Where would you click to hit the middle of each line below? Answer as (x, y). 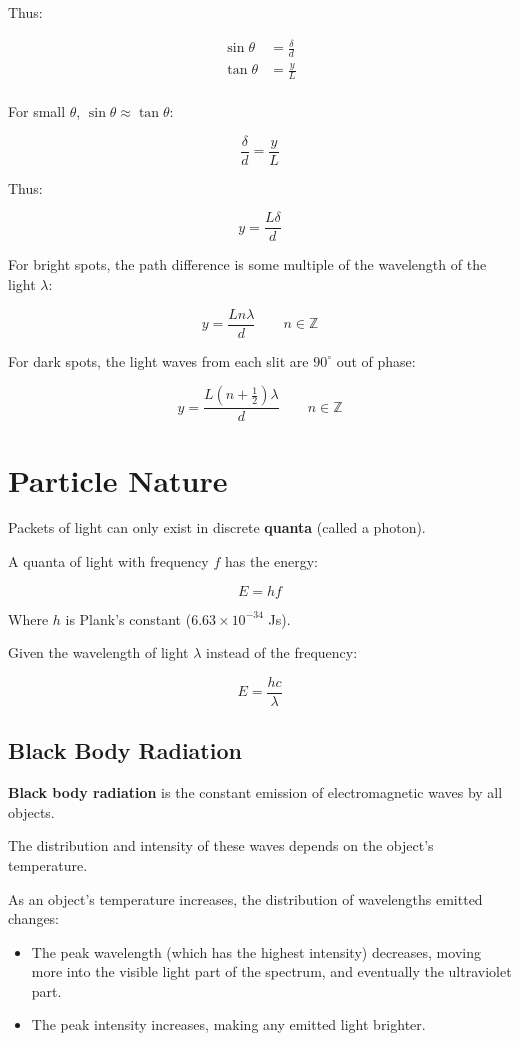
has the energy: (271, 561)
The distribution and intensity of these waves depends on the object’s (221, 845)
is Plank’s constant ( (128, 618)
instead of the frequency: (282, 652)
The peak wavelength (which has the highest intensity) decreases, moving (256, 951)
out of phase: (376, 360)
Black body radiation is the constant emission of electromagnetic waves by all (255, 792)
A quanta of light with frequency (108, 561)
